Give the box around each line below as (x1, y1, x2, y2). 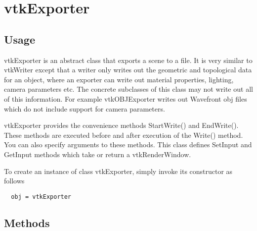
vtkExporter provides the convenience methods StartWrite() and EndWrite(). (4, 120, 239, 130)
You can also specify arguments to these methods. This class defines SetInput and (4, 139, 252, 150)
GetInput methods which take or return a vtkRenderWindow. (4, 149, 191, 159)
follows (4, 175, 25, 186)
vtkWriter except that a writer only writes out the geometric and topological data (4, 64, 252, 75)
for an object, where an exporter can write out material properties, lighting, (4, 74, 234, 84)
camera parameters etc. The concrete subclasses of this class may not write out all (4, 84, 253, 94)
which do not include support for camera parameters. (4, 103, 165, 114)
